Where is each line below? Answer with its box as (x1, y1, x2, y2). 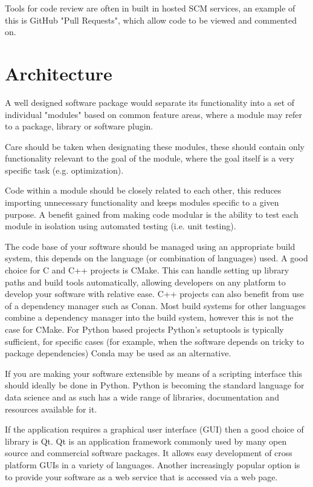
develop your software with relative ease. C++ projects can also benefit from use (5, 287, 304, 300)
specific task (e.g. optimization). (5, 163, 124, 176)
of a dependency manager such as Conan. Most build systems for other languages (5, 299, 306, 312)
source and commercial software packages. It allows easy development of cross (5, 446, 292, 459)
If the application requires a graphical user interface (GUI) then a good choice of (5, 423, 304, 436)
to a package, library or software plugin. (5, 120, 153, 132)
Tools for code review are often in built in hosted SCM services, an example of (5, 2, 295, 14)
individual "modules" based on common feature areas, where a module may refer (5, 108, 302, 120)
